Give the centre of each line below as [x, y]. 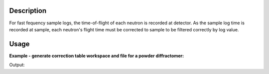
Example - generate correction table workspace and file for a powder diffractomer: [97, 56]
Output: [17, 65]
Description [28, 11]
